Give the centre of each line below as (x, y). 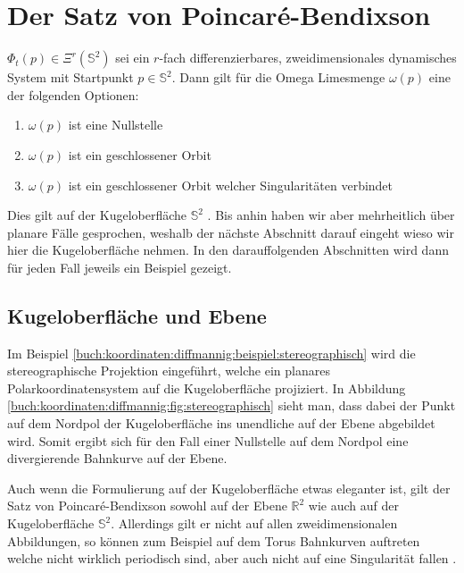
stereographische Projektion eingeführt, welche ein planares (169, 371)
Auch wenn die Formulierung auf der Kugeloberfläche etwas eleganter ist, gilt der (229, 488)
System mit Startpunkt (70, 77)
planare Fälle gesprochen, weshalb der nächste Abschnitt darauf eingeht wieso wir (231, 232)
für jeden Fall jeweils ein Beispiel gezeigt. (120, 267)
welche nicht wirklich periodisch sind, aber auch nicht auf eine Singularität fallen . (232, 558)
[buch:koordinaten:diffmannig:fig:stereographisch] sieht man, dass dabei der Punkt (232, 405)
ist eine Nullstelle (116, 125)
